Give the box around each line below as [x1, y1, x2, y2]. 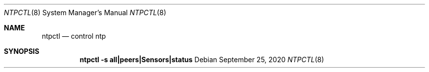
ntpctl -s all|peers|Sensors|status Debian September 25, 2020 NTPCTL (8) [79, 55, 324, 64]
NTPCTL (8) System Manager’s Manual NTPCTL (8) [4, 8, 167, 17]
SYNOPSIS [4, 47, 40, 55]
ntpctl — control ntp [42, 32, 106, 40]
